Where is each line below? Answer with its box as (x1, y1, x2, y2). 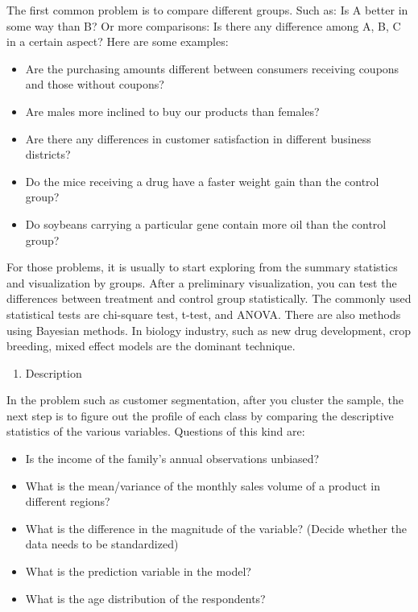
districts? (25, 146, 71, 163)
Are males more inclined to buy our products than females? (25, 102, 320, 119)
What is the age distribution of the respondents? (25, 589, 266, 606)
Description (25, 364, 82, 381)
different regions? (25, 493, 110, 510)
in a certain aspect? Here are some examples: (6, 33, 229, 50)
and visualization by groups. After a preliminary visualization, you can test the (6, 274, 397, 291)
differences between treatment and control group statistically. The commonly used (6, 290, 412, 307)
